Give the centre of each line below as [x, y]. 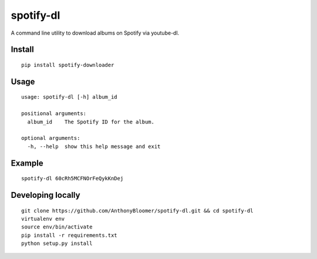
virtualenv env [43, 218]
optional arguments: [51, 138]
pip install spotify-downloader [68, 65]
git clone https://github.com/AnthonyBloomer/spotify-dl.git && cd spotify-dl [137, 211]
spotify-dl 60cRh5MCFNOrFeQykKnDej [72, 179]
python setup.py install [57, 243]
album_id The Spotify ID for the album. [91, 122]
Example [27, 163]
